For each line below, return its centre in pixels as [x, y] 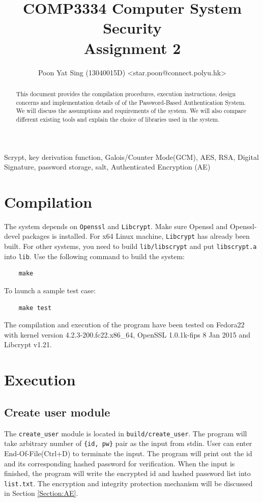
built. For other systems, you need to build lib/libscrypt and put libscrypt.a [130, 246]
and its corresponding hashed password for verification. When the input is [120, 463]
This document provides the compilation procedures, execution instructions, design [126, 93]
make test [35, 308]
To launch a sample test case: [50, 290]
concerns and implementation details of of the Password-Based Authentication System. [131, 102]
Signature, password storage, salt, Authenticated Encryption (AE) [107, 167]
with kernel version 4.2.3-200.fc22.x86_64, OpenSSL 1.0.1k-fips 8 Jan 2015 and [127, 334]
